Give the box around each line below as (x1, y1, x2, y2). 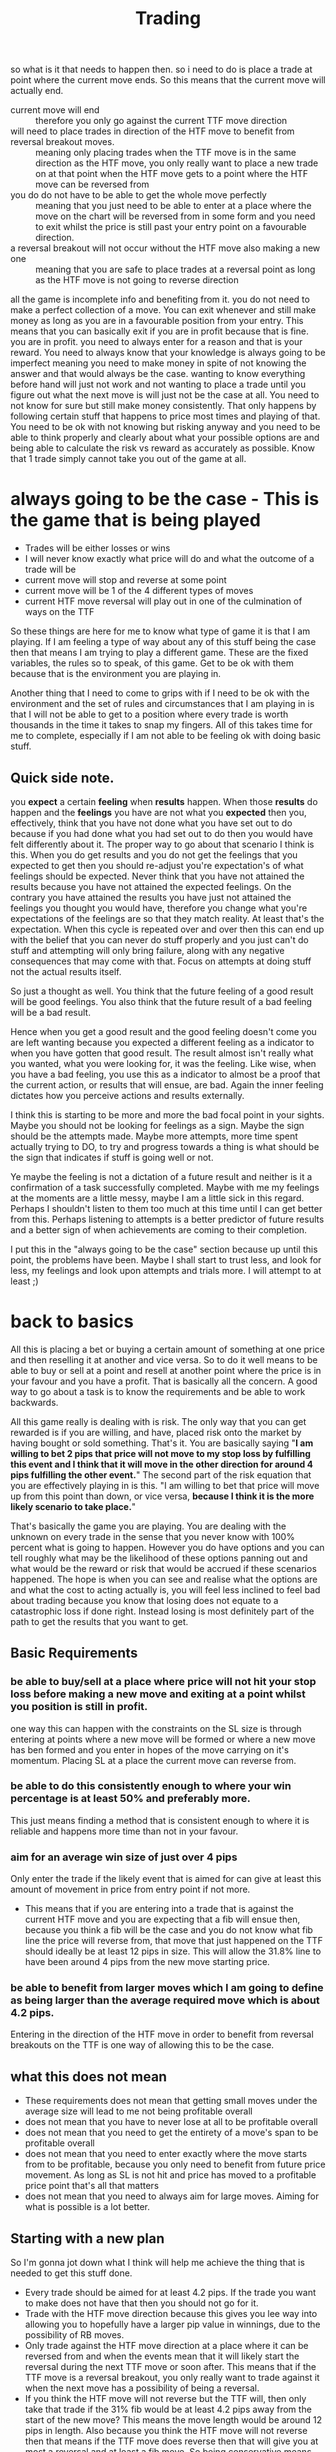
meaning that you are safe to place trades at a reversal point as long (35, 263, 316, 276)
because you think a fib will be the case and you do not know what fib (24, 1924, 313, 1936)
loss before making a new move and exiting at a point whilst (10, 1687, 306, 1701)
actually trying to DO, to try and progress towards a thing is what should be (10, 1140, 320, 1152)
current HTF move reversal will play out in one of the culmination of (24, 595, 303, 607)
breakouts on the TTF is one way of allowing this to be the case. (10, 2039, 275, 2051)
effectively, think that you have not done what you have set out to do (10, 817, 293, 829)
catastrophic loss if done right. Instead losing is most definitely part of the (10, 1605, 315, 1617)
